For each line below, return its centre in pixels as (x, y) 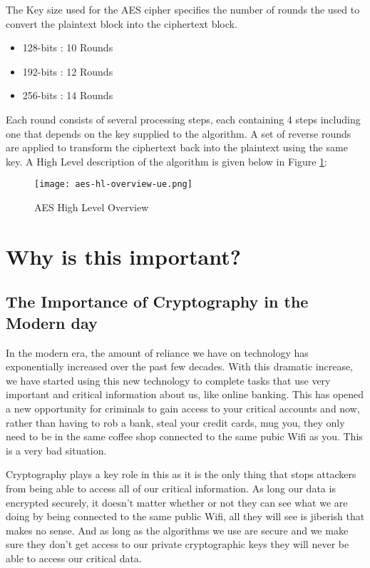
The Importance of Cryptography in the (157, 301)
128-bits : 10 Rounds (68, 47)
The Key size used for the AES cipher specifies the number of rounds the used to (183, 9)
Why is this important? (123, 256)
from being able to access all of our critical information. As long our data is (171, 488)
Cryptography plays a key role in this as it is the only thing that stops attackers (181, 474)
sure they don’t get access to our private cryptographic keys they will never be (178, 544)
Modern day (52, 322)
